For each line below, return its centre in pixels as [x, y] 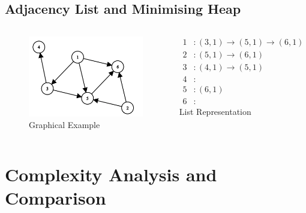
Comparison [55, 198]
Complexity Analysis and [111, 174]
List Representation [215, 112]
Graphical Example [64, 125]
